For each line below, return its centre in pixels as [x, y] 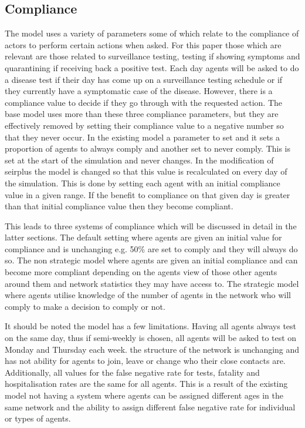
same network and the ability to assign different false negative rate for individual [150, 407]
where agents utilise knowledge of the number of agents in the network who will [148, 295]
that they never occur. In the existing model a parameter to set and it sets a [143, 137]
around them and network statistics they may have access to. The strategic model [152, 283]
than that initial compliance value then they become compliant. [119, 206]
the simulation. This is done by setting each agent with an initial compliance [143, 183]
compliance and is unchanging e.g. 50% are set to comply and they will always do [151, 248]
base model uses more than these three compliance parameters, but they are [142, 114]
